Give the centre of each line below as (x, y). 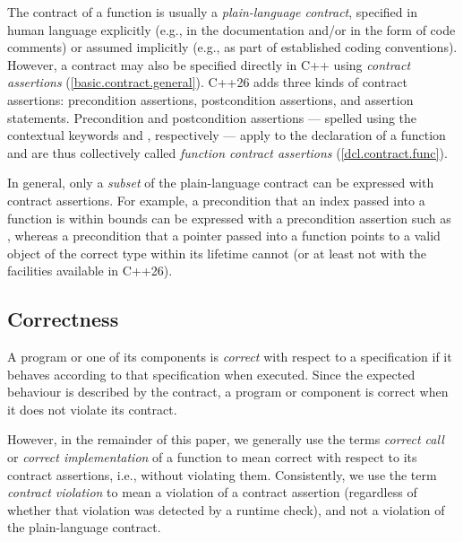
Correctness (63, 319)
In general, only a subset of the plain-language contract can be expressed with (221, 183)
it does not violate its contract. (92, 409)
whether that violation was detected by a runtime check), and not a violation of (226, 509)
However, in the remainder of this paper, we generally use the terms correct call (226, 439)
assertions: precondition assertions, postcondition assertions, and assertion (210, 99)
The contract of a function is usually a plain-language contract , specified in (212, 12)
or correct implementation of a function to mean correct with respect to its (212, 457)
